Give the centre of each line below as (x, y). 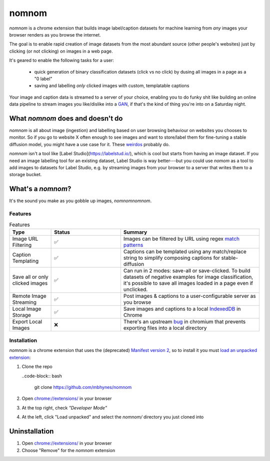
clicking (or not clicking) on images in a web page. (61, 51)
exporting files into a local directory (165, 328)
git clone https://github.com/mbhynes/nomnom (83, 387)
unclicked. (135, 289)
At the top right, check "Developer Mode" (64, 407)
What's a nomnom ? (40, 189)
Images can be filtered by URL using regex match (181, 239)
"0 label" (43, 79)
